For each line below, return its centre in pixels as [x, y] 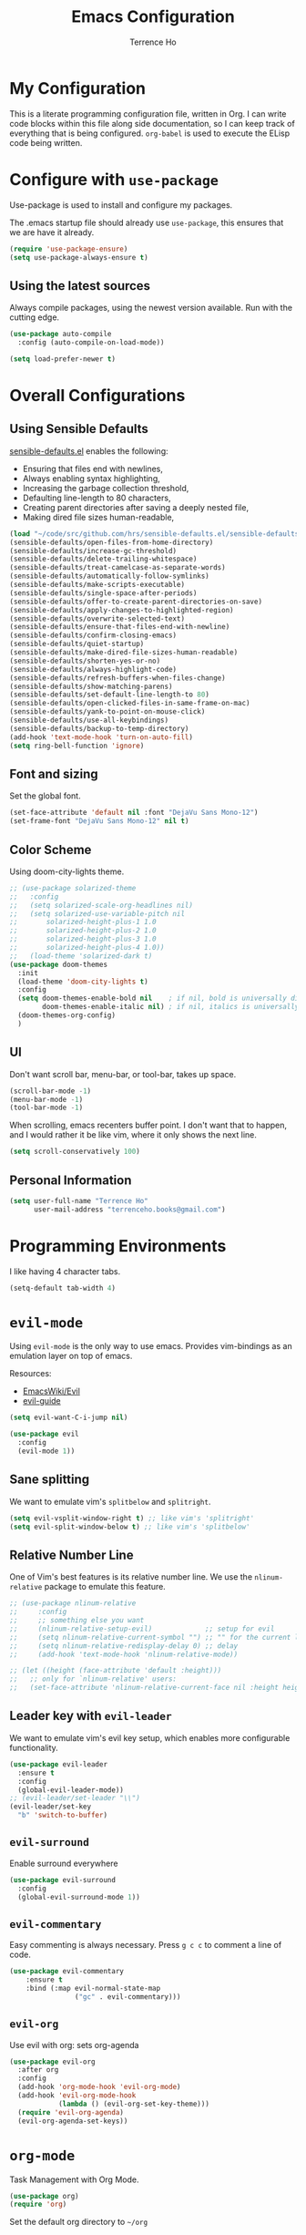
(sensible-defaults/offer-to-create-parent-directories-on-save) [136, 602]
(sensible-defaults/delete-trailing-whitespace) [103, 559]
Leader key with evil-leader [91, 1716]
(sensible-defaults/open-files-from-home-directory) [112, 542]
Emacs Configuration [153, 17]
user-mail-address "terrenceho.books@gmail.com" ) [129, 1210]
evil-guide [41, 1401]
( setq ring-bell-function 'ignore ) [77, 746]
